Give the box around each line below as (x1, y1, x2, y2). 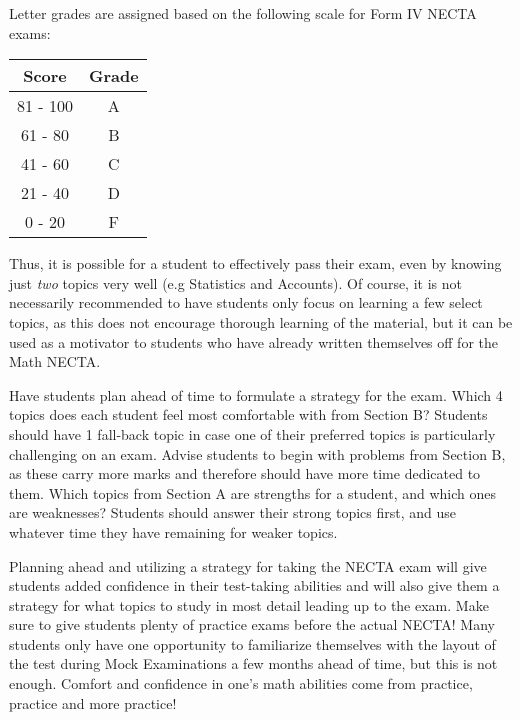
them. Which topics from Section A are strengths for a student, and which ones (9, 482, 497, 503)
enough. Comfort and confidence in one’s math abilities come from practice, (9, 673, 473, 694)
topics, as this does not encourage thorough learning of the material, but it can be (9, 311, 513, 332)
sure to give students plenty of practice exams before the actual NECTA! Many (9, 614, 495, 635)
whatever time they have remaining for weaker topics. (9, 521, 338, 542)
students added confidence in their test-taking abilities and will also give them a (9, 575, 500, 596)
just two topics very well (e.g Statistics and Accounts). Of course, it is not (9, 272, 462, 293)
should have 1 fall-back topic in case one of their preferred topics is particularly (9, 423, 496, 444)
